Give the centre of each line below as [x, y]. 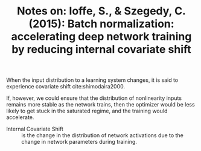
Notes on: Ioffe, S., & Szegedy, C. [101, 11]
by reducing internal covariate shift [101, 50]
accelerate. [20, 117]
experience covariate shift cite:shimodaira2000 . [66, 87]
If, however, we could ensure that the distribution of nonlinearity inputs [94, 98]
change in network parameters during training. [79, 142]
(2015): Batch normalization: [101, 24]
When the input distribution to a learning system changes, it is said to [92, 80]
